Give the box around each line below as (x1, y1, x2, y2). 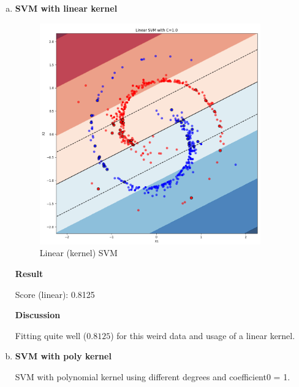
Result (15, 267, 44, 279)
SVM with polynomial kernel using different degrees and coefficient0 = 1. (15, 370, 290, 383)
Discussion (15, 308, 61, 321)
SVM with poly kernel (15, 350, 112, 362)
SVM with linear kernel (15, 2, 118, 14)
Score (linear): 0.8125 (15, 287, 95, 300)
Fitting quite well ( (15, 329, 87, 342)
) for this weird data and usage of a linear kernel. (110, 329, 295, 342)
